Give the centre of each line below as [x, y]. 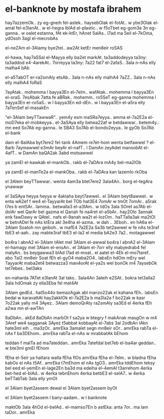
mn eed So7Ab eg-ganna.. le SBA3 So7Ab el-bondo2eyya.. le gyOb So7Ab [80, 127]
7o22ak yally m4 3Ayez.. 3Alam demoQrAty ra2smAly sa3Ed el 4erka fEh [79, 303]
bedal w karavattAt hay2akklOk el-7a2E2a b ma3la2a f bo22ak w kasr [75, 298]
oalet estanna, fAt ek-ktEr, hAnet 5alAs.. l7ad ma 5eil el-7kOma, [90, 33]
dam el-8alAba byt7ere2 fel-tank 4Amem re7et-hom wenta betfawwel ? [77, 142]
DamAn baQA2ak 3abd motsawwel [58, 153]
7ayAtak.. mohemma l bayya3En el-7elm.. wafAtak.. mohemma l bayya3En [80, 92]
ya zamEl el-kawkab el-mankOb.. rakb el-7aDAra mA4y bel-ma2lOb [73, 162]
